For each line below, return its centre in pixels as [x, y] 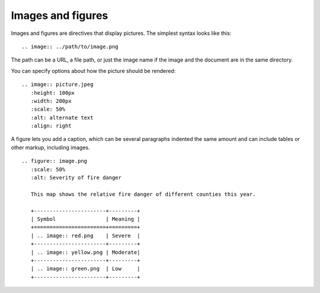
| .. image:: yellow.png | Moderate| [85, 252]
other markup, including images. [50, 147]
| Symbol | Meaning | [85, 219]
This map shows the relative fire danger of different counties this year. [143, 194]
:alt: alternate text [62, 117]
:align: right [51, 126]
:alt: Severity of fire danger [76, 178]
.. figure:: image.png [55, 161]
